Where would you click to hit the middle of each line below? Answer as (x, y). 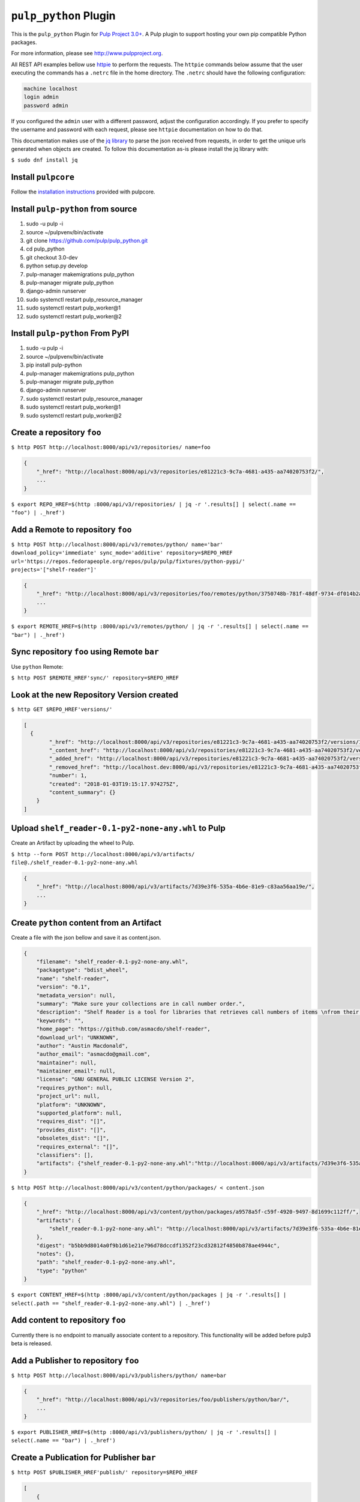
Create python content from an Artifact (86, 923)
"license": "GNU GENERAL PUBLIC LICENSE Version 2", (115, 1079)
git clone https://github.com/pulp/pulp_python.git (87, 241)
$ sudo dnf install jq (44, 160)
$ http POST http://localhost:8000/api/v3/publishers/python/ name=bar (119, 1375)
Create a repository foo (56, 433)
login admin (41, 97)
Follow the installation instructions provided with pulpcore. (83, 192)
